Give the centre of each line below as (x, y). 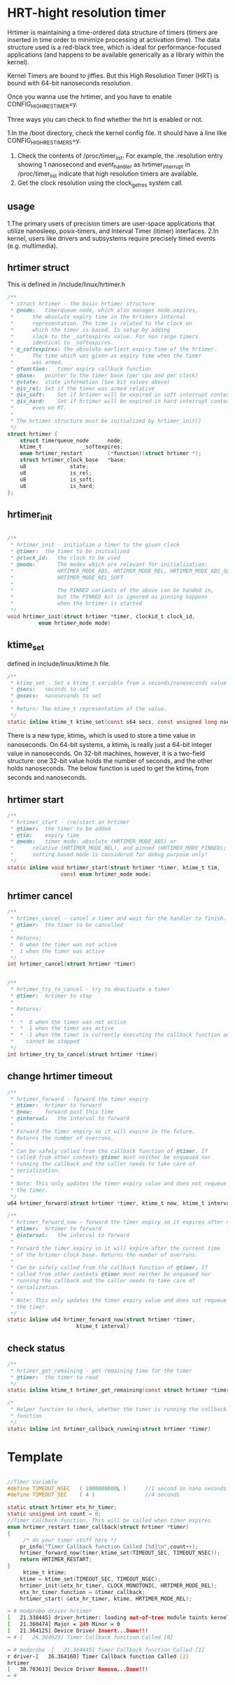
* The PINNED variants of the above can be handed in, (112, 590)
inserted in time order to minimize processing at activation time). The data (114, 39)
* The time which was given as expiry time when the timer (106, 356)
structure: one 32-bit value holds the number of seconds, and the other (110, 761)
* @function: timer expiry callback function (81, 369)
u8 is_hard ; (58, 486)
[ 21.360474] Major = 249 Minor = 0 (64, 1624)
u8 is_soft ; (58, 480)
